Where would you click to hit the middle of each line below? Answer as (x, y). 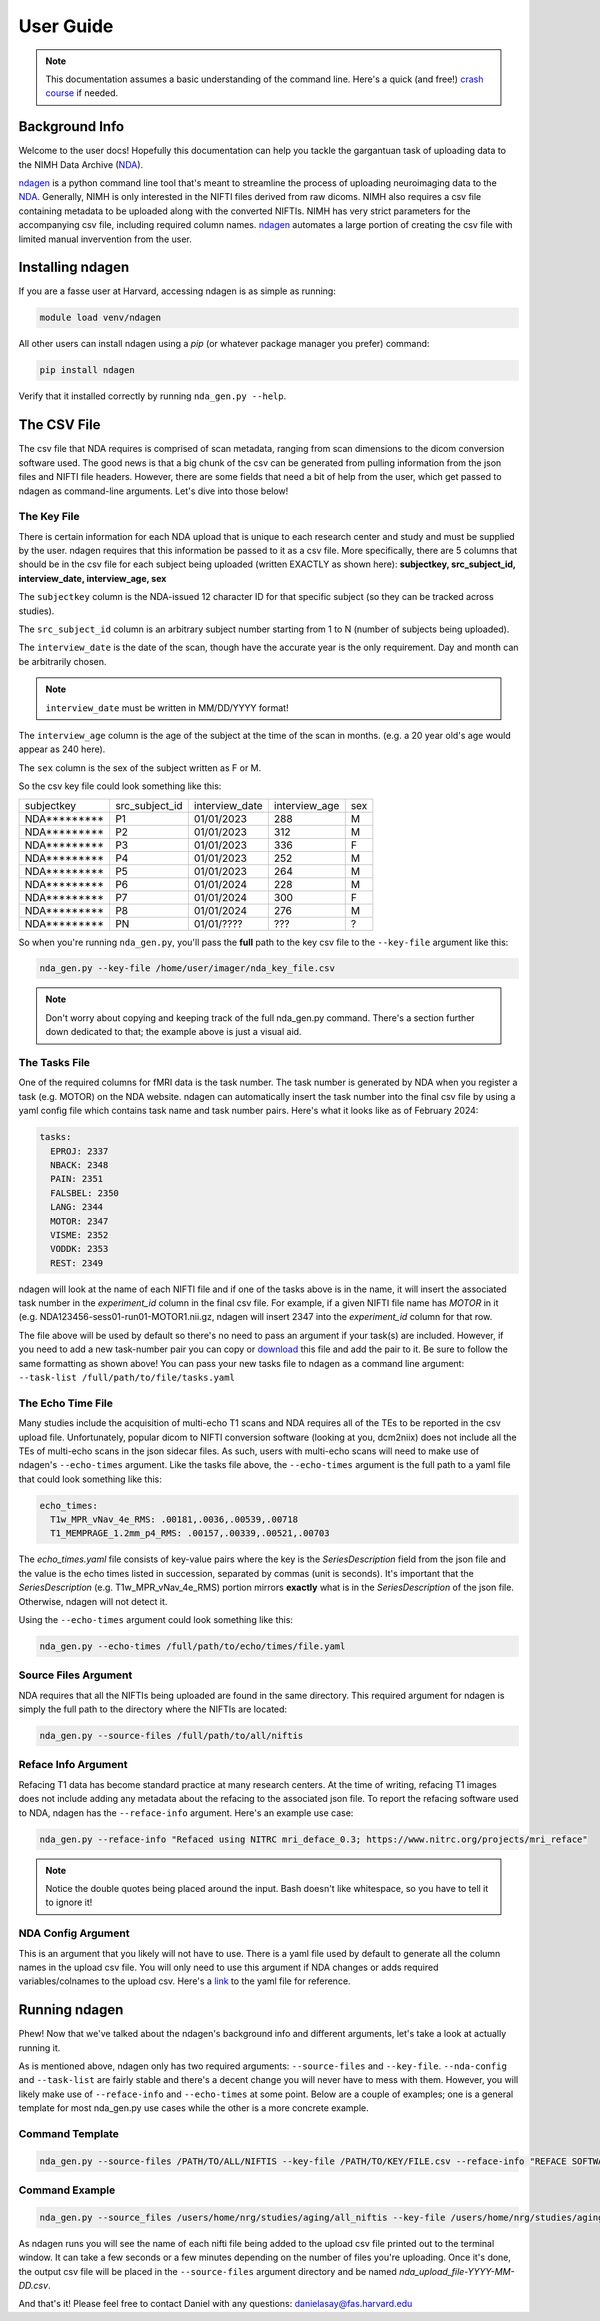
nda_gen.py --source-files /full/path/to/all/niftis (171, 1736)
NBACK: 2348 (79, 1164)
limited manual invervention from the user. (105, 239)
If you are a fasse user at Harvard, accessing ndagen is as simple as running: (177, 291)
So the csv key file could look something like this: (120, 786)
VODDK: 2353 (79, 1249)
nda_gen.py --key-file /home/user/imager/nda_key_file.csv (187, 968)
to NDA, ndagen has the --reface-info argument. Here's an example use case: (186, 1812)
